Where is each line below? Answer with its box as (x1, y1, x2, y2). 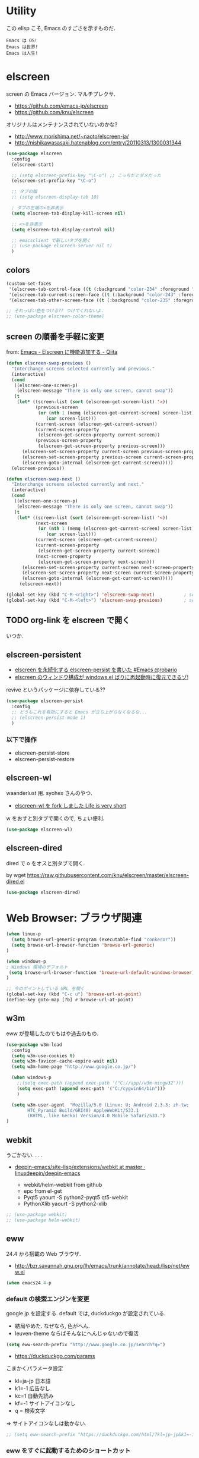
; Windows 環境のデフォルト (6, 964, 68, 970)
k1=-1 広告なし (14, 1384, 50, 1392)
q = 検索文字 (14, 1407, 46, 1414)
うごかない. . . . (6, 1151, 43, 1158)
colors (6, 265, 31, 275)
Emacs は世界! (6, 43, 38, 50)
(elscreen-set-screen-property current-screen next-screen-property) (21, 564, 197, 570)
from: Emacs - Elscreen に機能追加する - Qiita (6, 348, 118, 355)
